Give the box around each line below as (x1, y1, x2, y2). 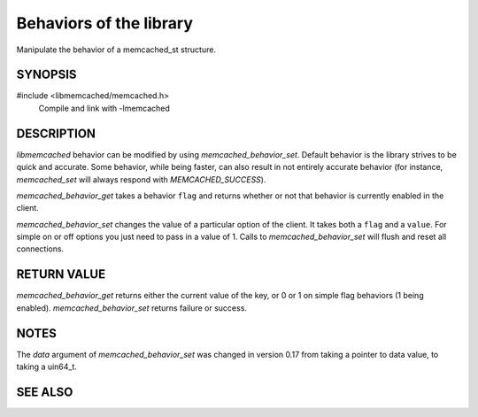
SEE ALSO (16, 384, 73, 399)
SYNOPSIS (16, 67, 77, 82)
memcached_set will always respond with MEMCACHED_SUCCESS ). (16, 174, 266, 185)
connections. (16, 243, 65, 254)
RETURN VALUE (16, 266, 106, 282)
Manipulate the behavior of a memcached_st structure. (16, 44, 217, 55)
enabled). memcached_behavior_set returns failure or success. (16, 302, 248, 313)
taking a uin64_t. (16, 361, 77, 372)
